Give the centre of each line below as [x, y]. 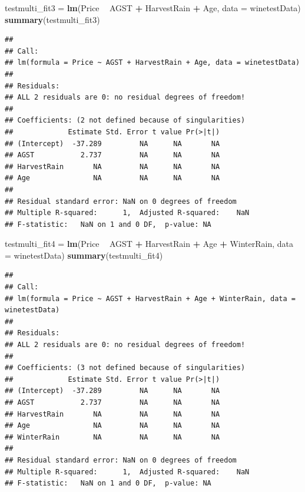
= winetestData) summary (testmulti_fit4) [84, 255]
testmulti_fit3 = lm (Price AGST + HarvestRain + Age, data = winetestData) [153, 8]
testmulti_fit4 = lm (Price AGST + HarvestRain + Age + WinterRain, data [149, 244]
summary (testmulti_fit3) [52, 19]
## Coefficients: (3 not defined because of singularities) [125, 368]
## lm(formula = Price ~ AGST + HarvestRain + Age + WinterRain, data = [150, 298]
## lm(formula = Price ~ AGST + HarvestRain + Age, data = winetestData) [152, 63]
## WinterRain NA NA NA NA [112, 437]
